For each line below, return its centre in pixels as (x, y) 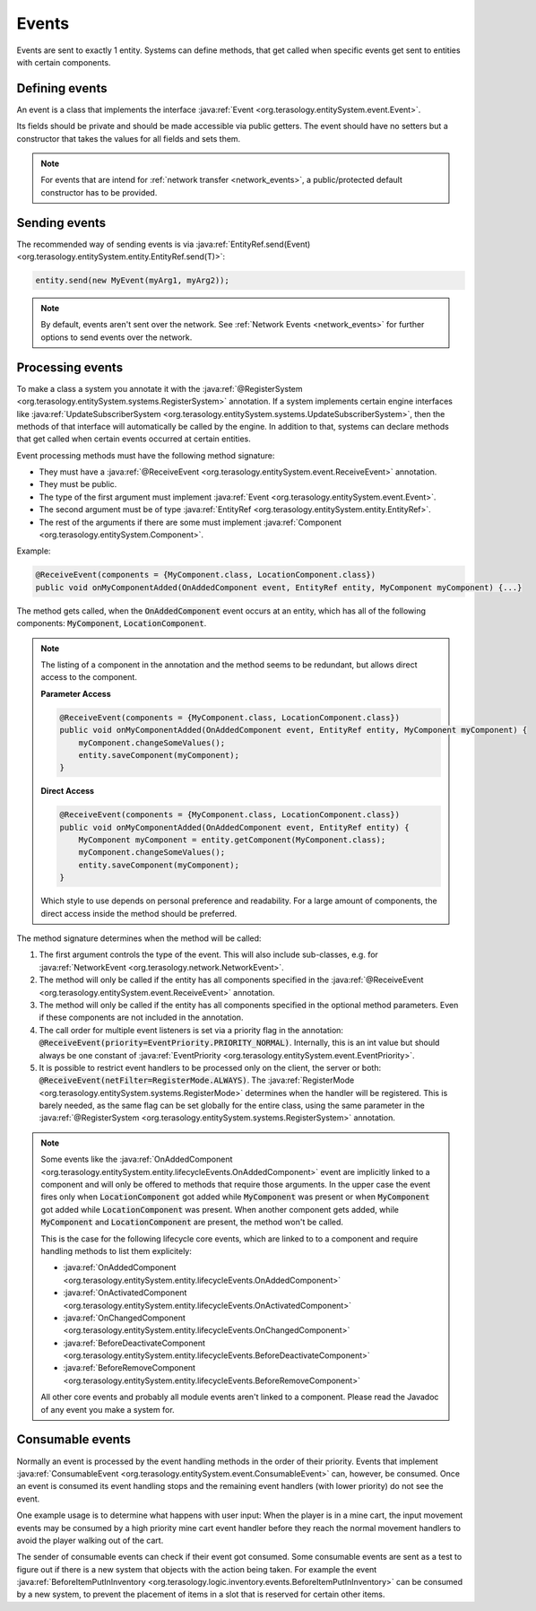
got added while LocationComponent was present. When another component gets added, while (220, 1209)
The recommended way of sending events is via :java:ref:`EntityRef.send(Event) (164, 244)
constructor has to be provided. (99, 192)
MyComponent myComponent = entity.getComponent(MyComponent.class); (232, 840)
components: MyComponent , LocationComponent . (112, 623)
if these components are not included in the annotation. (141, 1017)
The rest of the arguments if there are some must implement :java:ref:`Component (190, 522)
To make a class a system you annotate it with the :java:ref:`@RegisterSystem (160, 388)
